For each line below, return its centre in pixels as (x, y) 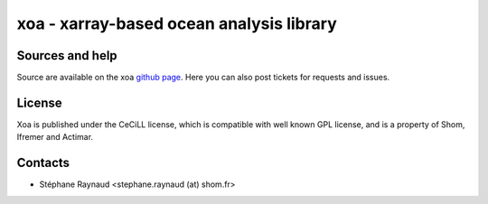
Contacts (43, 163)
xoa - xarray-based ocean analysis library (177, 23)
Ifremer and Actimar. (55, 137)
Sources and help (67, 56)
